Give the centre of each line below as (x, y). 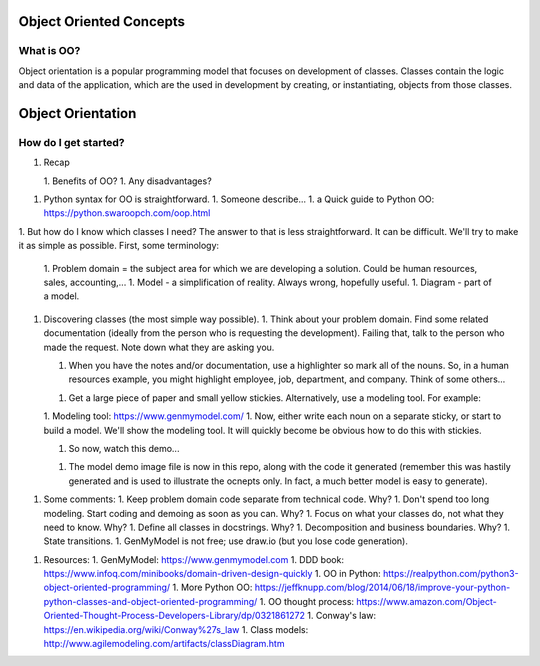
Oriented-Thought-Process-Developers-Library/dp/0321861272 (174, 616)
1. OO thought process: (307, 601)
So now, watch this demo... (124, 448)
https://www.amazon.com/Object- (426, 601)
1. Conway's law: (341, 616)
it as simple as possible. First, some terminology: (119, 246)
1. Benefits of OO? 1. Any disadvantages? (127, 181)
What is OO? (49, 51)
